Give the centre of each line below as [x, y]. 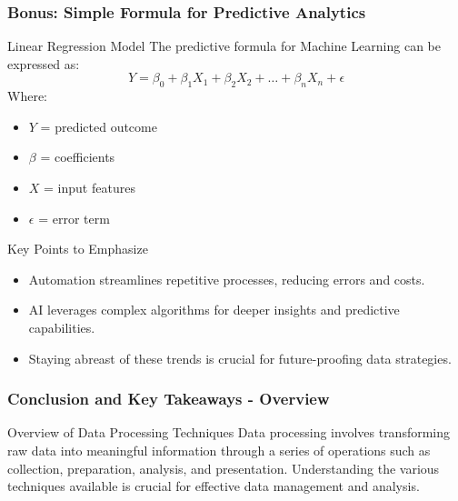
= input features [90, 187]
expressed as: [44, 63]
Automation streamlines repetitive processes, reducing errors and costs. [227, 279]
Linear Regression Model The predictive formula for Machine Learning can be [224, 46]
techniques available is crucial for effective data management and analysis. [214, 486]
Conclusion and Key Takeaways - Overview [169, 399]
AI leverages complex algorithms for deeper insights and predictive [214, 310]
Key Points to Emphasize [78, 249]
